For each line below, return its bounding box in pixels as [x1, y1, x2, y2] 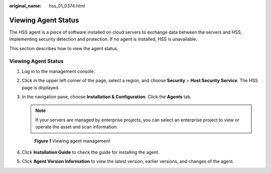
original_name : [9, 3, 42, 9]
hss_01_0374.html [49, 3, 85, 9]
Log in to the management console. [22, 68, 95, 74]
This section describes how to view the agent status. [9, 45, 118, 51]
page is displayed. [22, 84, 60, 90]
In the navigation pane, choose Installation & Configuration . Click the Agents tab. [22, 94, 192, 100]
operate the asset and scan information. [35, 124, 118, 130]
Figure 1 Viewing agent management [34, 138, 110, 144]
